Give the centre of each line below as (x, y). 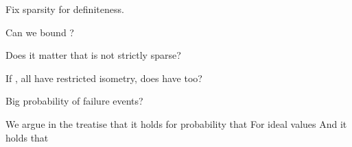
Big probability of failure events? (74, 101)
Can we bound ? (40, 32)
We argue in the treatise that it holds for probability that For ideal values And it (176, 123)
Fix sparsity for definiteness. (65, 9)
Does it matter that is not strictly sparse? (93, 55)
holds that (27, 137)
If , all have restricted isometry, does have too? (104, 78)
